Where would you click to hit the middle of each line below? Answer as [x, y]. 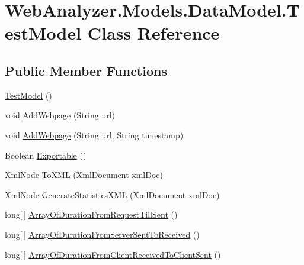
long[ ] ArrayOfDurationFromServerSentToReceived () [102, 234]
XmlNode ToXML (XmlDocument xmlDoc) [84, 175]
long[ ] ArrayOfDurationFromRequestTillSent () [91, 214]
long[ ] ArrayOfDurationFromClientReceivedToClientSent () [113, 254]
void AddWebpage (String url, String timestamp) [94, 135]
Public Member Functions [86, 70]
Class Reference [153, 33]
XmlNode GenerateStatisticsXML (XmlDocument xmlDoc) [112, 194]
